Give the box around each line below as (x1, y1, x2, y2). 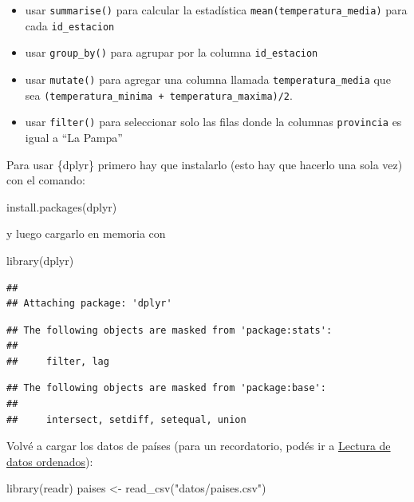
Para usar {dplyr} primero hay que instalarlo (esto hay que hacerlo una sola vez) (6, 156, 403, 172)
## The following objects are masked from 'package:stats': (6, 324, 333, 336)
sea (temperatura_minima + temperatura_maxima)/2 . (25, 86, 293, 103)
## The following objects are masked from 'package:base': (6, 382, 326, 394)
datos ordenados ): (6, 453, 93, 469)
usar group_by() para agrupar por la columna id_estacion (25, 44, 318, 61)
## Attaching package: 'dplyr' (6, 298, 172, 310)
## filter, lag (6, 355, 109, 367)
